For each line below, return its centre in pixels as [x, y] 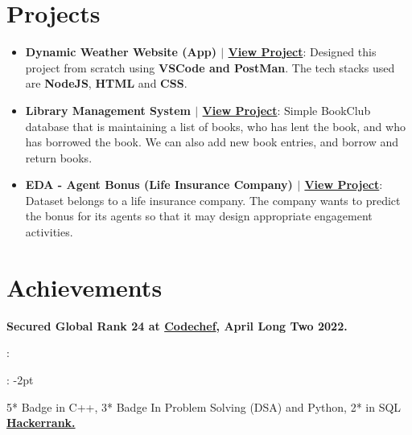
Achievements [84, 287]
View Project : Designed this [302, 52]
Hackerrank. [41, 423]
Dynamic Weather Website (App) [121, 52]
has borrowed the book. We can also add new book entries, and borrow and [212, 142]
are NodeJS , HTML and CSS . [106, 83]
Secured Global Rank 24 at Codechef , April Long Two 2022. [177, 325]
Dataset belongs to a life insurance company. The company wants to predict [213, 200]
